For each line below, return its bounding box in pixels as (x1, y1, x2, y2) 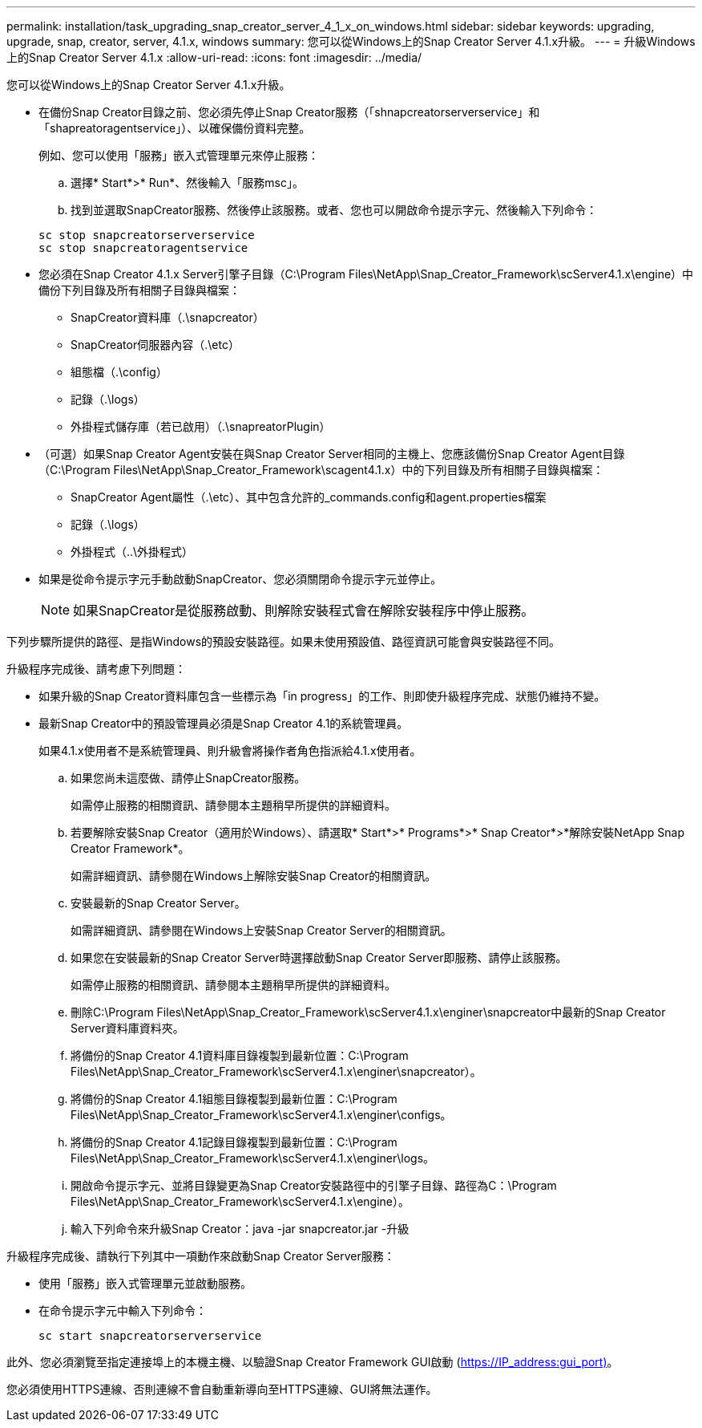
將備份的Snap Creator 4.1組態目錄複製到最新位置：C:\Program (71, 1092, 397, 1105)
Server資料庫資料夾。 (71, 1021, 184, 1035)
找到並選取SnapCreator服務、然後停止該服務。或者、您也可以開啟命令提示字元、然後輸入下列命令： (71, 203, 598, 217)
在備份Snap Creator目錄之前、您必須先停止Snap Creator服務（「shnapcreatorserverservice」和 (38, 105, 540, 119)
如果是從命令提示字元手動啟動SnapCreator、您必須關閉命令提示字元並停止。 (38, 572, 442, 586)
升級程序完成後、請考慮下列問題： (6, 662, 186, 675)
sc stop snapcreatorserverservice (38, 229, 255, 241)
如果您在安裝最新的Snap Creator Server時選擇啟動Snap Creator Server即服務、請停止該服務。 (71, 951, 567, 964)
